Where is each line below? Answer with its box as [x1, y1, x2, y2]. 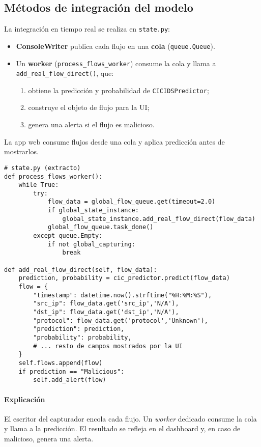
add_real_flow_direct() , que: [16, 68, 114, 78]
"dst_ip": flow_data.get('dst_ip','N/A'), [33, 309, 179, 316]
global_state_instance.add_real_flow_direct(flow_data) [62, 215, 255, 222]
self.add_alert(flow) [33, 376, 106, 384]
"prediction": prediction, [33, 325, 125, 333]
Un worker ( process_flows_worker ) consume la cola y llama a [16, 58, 216, 68]
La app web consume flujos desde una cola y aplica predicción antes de [4, 136, 225, 147]
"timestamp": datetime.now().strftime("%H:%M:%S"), [33, 291, 212, 299]
